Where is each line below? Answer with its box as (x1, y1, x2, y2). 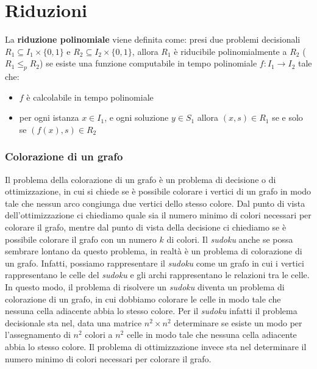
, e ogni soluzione (104, 111, 169, 124)
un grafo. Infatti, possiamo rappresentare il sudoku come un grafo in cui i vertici (5, 256, 304, 269)
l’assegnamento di (5, 328, 71, 341)
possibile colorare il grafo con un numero (5, 232, 157, 245)
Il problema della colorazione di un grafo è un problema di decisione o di (5, 173, 276, 185)
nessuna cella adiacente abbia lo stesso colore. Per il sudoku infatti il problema (5, 304, 297, 317)
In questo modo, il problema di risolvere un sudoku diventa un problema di (5, 281, 285, 293)
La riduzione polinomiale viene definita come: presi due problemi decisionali (5, 33, 301, 46)
